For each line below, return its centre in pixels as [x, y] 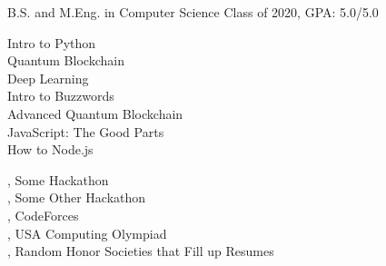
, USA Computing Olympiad [87, 233]
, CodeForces [43, 215]
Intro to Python [52, 42]
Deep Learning [48, 78]
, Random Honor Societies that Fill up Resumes [141, 251]
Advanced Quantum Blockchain [95, 113]
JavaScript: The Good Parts [86, 131]
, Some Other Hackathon [77, 197]
